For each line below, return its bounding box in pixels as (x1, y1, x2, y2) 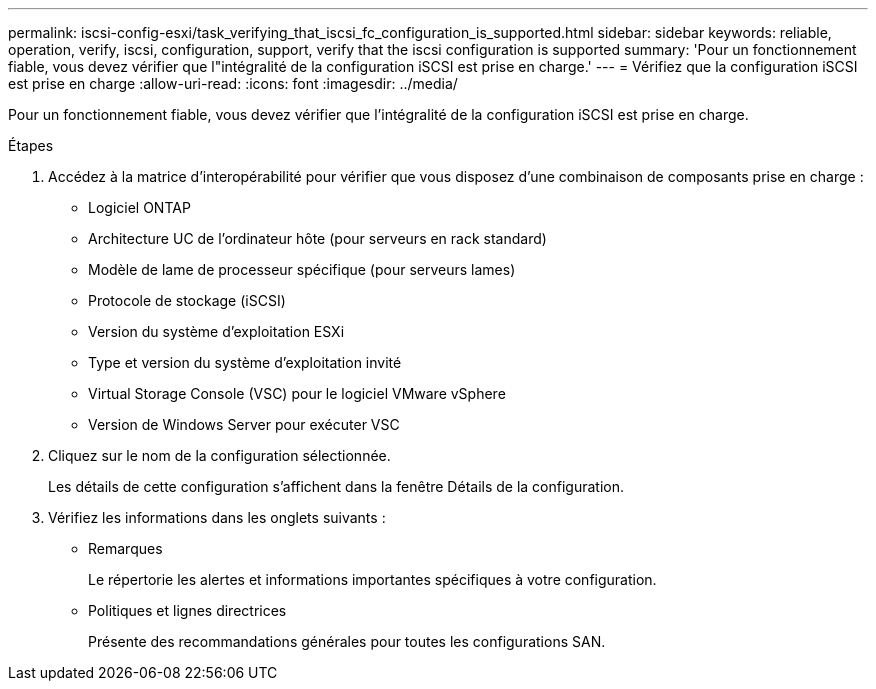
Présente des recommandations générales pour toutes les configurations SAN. (88, 633, 606, 650)
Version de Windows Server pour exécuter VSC (88, 416, 400, 433)
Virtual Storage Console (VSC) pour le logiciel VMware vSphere (88, 385, 506, 402)
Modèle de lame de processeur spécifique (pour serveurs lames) (88, 261, 516, 278)
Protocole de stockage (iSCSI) (88, 292, 286, 309)
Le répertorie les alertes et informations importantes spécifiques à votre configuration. (88, 571, 657, 588)
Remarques (88, 540, 163, 557)
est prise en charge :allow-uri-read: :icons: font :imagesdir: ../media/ (8, 75, 458, 92)
